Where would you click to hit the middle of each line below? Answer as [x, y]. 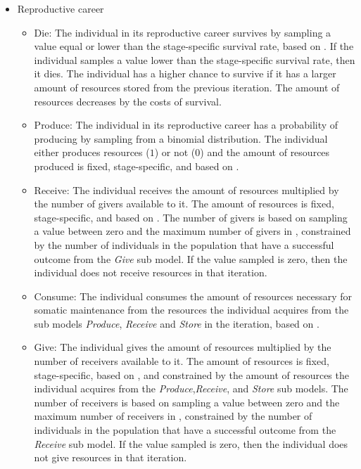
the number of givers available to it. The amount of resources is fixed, [184, 204]
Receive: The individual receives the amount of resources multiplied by [186, 189]
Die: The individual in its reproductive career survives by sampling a [183, 32]
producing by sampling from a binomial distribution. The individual [181, 138]
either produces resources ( [92, 152]
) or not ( [175, 152]
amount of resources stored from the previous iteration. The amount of [187, 87]
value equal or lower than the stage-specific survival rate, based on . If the [194, 46]
